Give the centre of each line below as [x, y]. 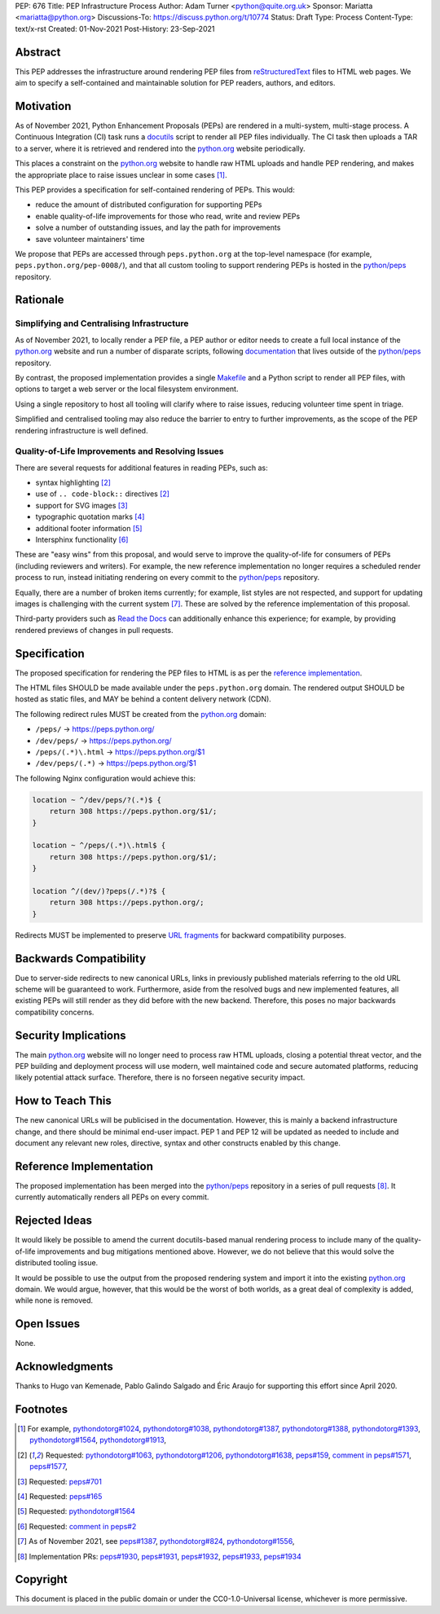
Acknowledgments [64, 1367]
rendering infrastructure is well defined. [81, 430]
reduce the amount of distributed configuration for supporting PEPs [149, 204]
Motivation [43, 106]
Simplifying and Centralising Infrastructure [102, 323]
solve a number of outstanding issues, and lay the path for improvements [158, 227]
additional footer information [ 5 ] [89, 528]
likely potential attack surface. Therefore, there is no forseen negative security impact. [160, 1077]
